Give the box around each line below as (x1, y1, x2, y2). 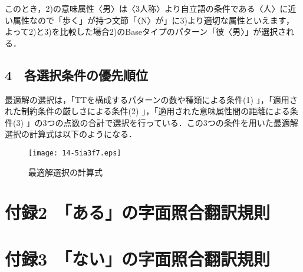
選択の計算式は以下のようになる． (5, 128, 137, 140)
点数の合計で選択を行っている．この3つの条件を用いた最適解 (63, 116, 298, 128)
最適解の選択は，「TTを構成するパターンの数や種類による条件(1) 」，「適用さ (5, 93, 298, 105)
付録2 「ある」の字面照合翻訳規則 (5, 200, 271, 224)
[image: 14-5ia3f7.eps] (28, 148, 121, 157)
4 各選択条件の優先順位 (5, 65, 149, 84)
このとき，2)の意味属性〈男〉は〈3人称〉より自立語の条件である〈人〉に (5, 2, 288, 14)
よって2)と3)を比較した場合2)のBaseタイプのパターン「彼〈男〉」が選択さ (5, 25, 286, 38)
